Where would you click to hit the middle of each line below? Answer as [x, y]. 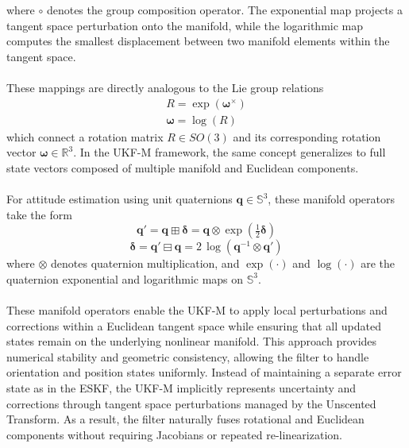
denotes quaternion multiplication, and [145, 263]
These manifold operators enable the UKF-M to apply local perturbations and [197, 309]
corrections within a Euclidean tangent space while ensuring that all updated [194, 325]
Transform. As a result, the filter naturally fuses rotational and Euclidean [185, 419]
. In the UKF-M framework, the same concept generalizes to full [230, 152]
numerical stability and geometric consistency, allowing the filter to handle [188, 356]
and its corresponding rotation [307, 136]
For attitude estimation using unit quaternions [120, 199]
